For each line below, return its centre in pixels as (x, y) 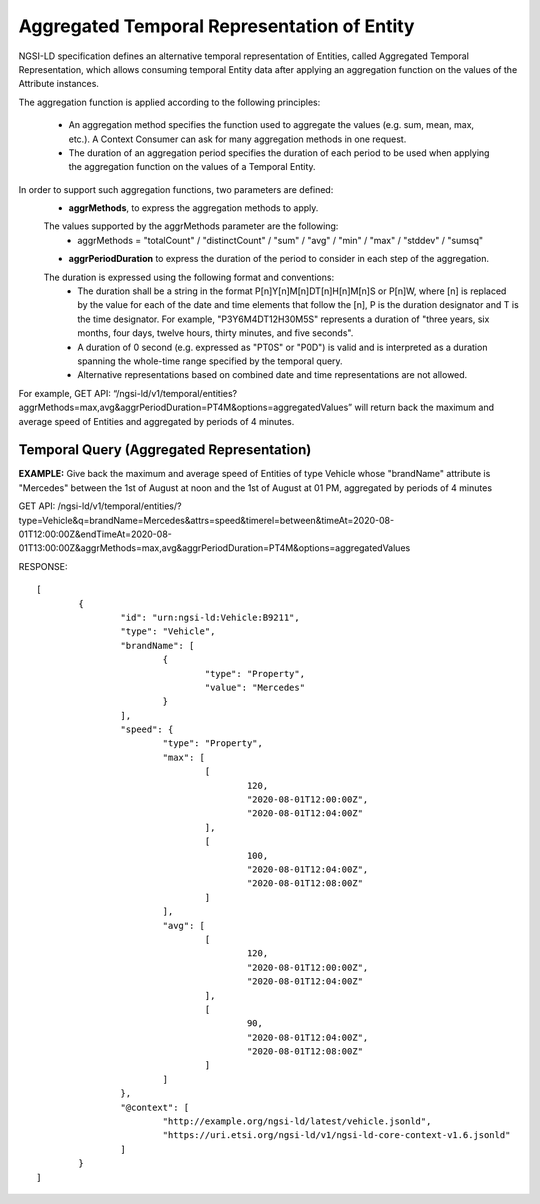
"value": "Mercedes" (254, 687)
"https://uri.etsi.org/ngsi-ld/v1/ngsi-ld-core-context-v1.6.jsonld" (336, 1135)
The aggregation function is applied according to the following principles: (169, 102)
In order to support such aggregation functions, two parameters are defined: (176, 189)
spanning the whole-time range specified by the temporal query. (210, 361)
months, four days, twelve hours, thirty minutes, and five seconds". (215, 333)
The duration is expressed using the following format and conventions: (189, 277)
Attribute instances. (59, 84)
